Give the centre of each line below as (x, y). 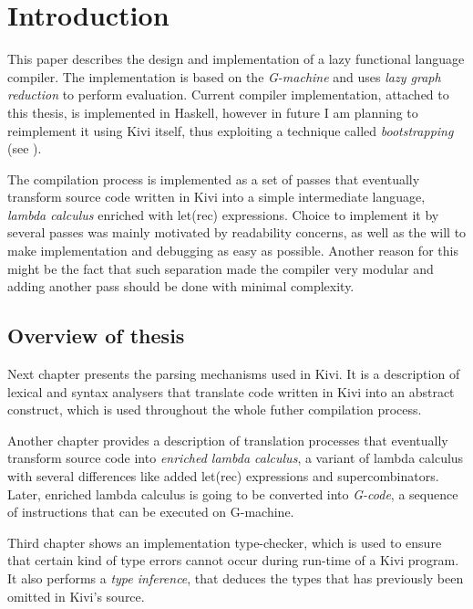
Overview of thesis (96, 336)
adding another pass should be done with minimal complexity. (181, 286)
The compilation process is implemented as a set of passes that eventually (214, 178)
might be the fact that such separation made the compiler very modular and (221, 268)
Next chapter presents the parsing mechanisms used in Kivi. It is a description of (234, 374)
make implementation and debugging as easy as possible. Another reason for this (233, 251)
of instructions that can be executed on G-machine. (151, 512)
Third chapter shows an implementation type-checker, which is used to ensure (225, 542)
